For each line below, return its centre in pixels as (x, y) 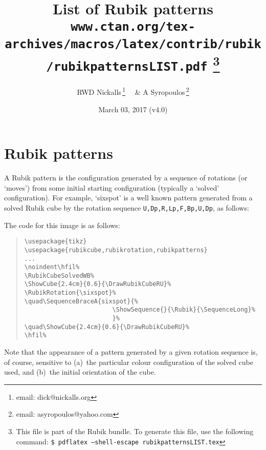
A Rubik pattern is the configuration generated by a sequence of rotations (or (126, 178)
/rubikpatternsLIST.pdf (127, 67)
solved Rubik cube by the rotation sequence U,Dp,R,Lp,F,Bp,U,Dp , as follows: (127, 207)
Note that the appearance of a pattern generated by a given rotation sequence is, (131, 352)
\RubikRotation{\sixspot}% (70, 293)
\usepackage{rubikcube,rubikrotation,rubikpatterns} (116, 250)
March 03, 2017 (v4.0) (133, 109)
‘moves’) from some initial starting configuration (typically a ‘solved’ (112, 187)
